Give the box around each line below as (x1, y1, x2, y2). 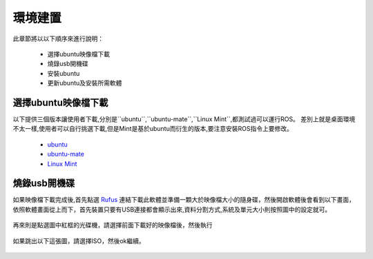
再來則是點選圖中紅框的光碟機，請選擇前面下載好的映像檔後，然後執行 (12, 221, 213, 229)
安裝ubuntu (47, 69, 80, 77)
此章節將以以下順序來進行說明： (12, 34, 104, 43)
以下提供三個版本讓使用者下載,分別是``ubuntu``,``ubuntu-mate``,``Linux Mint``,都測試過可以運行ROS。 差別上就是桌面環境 (12, 115, 356, 123)
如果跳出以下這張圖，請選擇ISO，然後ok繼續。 (12, 236, 145, 245)
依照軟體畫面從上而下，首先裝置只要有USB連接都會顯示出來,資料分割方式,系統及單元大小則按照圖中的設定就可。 (12, 205, 332, 214)
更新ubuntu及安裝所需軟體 (47, 79, 122, 87)
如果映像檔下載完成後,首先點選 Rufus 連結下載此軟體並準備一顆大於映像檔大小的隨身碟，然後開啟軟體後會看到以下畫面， (12, 196, 356, 204)
